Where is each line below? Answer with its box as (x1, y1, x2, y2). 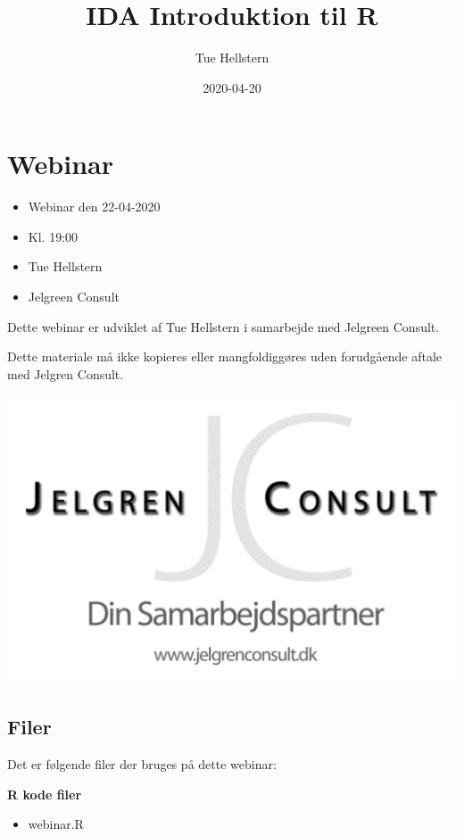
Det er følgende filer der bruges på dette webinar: (7, 755, 277, 774)
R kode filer (7, 784, 82, 803)
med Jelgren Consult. (7, 364, 124, 383)
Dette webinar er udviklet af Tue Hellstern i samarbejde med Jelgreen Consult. (7, 317, 440, 335)
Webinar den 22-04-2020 (28, 197, 161, 216)
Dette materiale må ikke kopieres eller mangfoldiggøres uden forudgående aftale (7, 347, 443, 366)
